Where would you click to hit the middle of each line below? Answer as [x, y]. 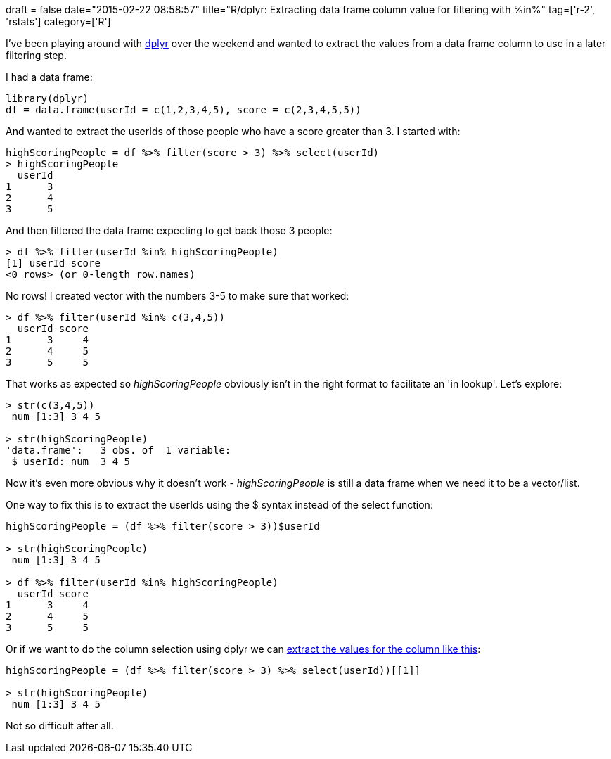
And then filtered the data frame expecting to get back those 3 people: [169, 230]
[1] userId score [53, 263]
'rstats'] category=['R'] [58, 21]
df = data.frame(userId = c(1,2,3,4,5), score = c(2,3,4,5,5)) [184, 110]
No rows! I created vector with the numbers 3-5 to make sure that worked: [178, 296]
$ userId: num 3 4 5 [71, 461]
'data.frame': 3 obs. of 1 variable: [118, 450]
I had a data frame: [49, 77]
